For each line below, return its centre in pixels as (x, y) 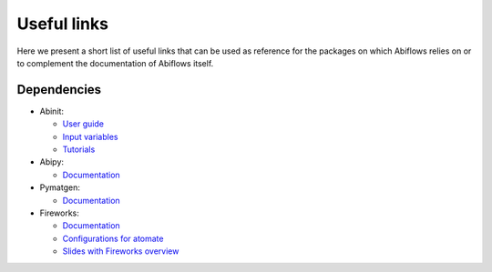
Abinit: (51, 111)
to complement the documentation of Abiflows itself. (115, 63)
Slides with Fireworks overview (121, 251)
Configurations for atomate (113, 238)
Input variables (90, 136)
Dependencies (59, 90)
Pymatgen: (60, 187)
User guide (83, 124)
